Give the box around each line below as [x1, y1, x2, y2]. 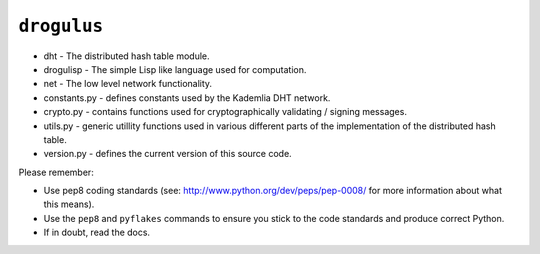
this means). [43, 198, 95, 210]
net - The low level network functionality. [43, 78, 213, 90]
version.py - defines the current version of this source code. [43, 148, 292, 160]
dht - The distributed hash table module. [43, 50, 210, 62]
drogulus [18, 15, 104, 37]
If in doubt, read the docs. [43, 226, 150, 239]
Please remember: [18, 166, 94, 178]
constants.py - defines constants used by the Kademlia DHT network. [43, 91, 331, 104]
